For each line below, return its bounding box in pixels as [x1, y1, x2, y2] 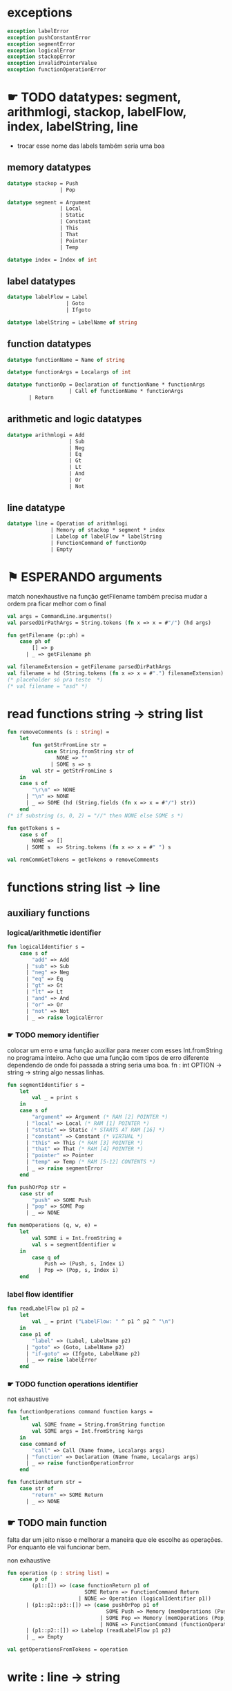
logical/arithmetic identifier [7, 927, 101, 937]
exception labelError [7, 28, 70, 35]
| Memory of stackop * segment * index [50, 527, 166, 534]
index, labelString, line [7, 119, 139, 135]
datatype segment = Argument [7, 199, 91, 206]
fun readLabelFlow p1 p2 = [7, 1305, 85, 1313]
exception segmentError [7, 40, 76, 48]
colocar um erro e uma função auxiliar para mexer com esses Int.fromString [7, 1046, 223, 1054]
